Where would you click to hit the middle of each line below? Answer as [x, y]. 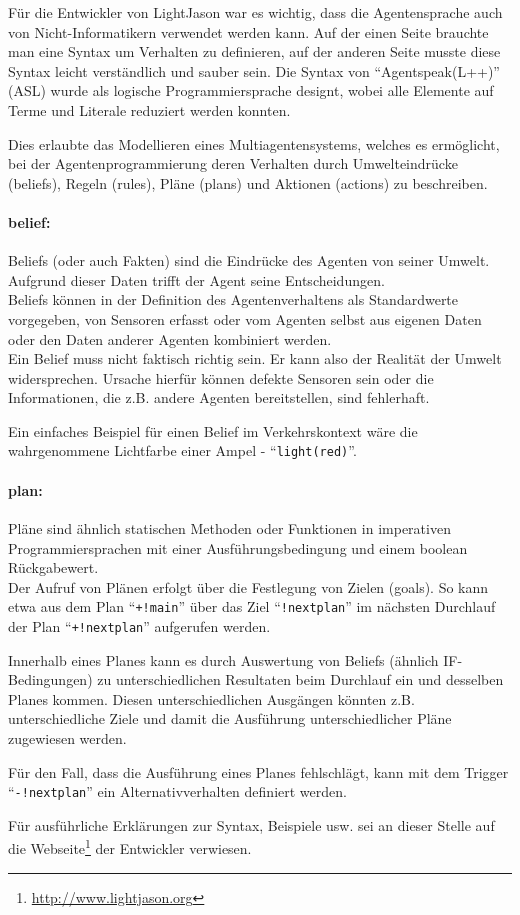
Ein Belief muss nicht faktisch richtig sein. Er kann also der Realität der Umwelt [255, 358]
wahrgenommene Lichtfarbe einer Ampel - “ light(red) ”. [182, 450]
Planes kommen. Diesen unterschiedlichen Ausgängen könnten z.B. [211, 698]
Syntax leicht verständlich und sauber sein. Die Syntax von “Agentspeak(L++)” [254, 70]
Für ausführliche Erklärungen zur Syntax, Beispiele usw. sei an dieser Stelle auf [251, 824]
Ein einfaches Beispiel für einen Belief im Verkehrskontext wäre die [213, 430]
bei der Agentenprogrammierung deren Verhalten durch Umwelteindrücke [233, 163]
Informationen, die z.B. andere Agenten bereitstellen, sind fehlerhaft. [219, 397]
